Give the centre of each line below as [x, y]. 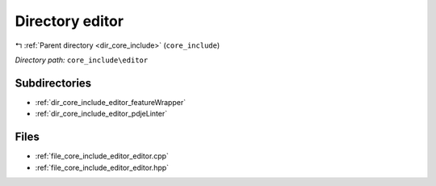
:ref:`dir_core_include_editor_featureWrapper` [110, 102]
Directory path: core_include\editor [82, 60]
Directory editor [69, 21]
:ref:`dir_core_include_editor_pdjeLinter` [101, 114]
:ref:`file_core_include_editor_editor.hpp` [102, 167]
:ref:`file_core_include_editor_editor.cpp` [102, 156]
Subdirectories [53, 83]
